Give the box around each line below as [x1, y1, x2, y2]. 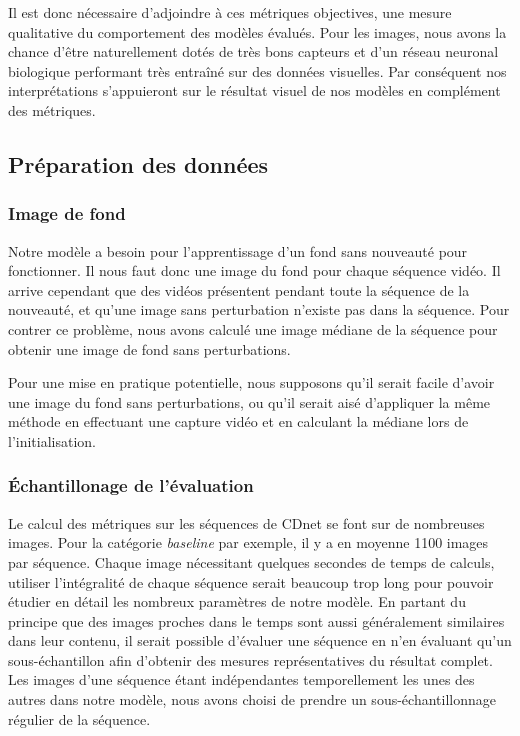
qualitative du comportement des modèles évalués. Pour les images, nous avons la [8, 21, 507, 42]
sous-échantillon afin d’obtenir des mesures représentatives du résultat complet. [8, 649, 493, 670]
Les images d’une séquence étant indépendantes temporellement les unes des [8, 669, 475, 690]
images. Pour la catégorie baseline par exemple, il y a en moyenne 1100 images [8, 532, 489, 553]
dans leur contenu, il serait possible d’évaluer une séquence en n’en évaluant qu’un [8, 630, 512, 651]
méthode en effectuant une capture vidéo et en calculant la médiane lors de [8, 411, 469, 432]
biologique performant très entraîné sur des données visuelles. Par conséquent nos [8, 60, 507, 81]
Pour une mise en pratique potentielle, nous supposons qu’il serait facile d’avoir [8, 372, 495, 393]
